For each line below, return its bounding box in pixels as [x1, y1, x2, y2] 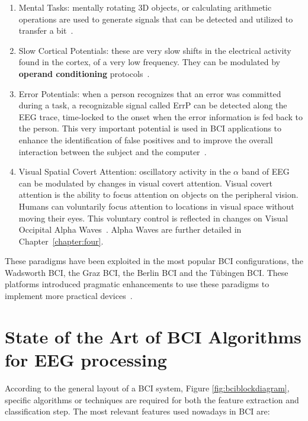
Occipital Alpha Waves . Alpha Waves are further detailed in [18, 223, 242, 236]
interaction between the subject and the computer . [18, 145, 207, 158]
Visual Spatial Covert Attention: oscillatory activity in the [18, 165, 231, 178]
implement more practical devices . [5, 290, 133, 302]
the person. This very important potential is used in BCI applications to [18, 122, 282, 134]
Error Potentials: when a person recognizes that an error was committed [18, 87, 281, 99]
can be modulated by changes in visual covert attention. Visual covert [18, 176, 272, 189]
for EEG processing [5, 348, 167, 372]
